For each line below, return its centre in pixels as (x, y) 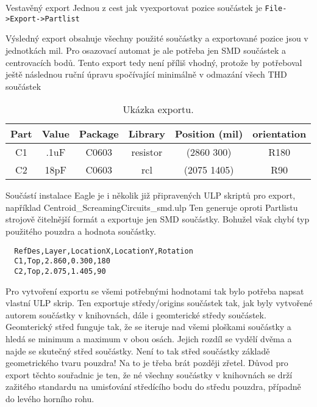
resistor (147, 152)
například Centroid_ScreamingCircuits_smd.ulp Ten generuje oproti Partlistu (152, 207)
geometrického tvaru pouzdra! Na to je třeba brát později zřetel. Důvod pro (147, 363)
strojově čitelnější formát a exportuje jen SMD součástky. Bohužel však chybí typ (158, 219)
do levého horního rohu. (50, 398)
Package (99, 134)
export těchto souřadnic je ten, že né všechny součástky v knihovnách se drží (149, 374)
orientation (280, 134)
